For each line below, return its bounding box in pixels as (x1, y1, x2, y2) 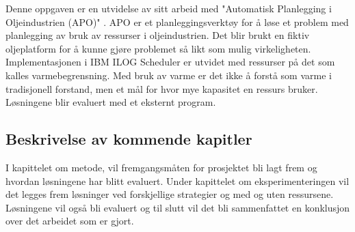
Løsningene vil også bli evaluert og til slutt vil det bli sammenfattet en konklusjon (5, 200, 350, 214)
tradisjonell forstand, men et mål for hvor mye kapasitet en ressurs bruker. (5, 81, 318, 96)
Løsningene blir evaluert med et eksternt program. (5, 95, 216, 109)
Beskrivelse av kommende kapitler (5, 128, 252, 149)
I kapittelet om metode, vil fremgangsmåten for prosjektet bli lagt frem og (5, 160, 317, 174)
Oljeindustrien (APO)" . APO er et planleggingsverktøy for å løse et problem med (5, 14, 349, 29)
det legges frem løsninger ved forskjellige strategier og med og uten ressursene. (5, 187, 334, 201)
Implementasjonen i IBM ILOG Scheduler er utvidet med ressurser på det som (5, 55, 335, 69)
